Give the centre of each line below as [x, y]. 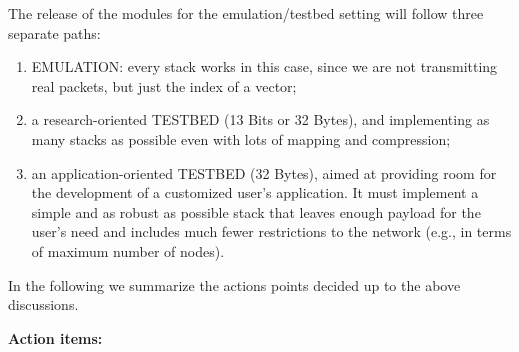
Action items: [55, 337]
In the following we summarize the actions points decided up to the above [234, 284]
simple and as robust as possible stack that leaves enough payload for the [256, 211]
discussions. [43, 304]
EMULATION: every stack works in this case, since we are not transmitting [264, 66]
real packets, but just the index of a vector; [164, 85]
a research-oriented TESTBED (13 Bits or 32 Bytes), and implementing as [260, 119]
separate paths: [54, 32]
